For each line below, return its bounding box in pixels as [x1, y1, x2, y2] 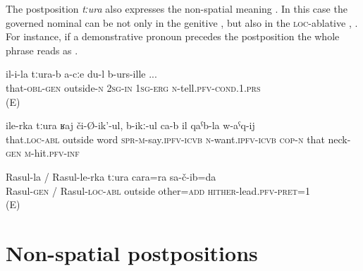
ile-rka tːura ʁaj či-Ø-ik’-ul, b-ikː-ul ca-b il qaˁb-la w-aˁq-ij [6, 118, 255, 133]
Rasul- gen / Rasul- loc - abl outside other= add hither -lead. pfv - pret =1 [6, 183, 310, 198]
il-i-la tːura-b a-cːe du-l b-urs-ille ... [6, 66, 157, 81]
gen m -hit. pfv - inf [6, 145, 80, 160]
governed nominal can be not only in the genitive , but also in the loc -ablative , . [6, 15, 358, 30]
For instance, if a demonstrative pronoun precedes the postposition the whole [6, 29, 340, 44]
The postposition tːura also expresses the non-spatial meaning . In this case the [6, 1, 347, 16]
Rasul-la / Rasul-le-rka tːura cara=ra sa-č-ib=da [6, 169, 216, 183]
